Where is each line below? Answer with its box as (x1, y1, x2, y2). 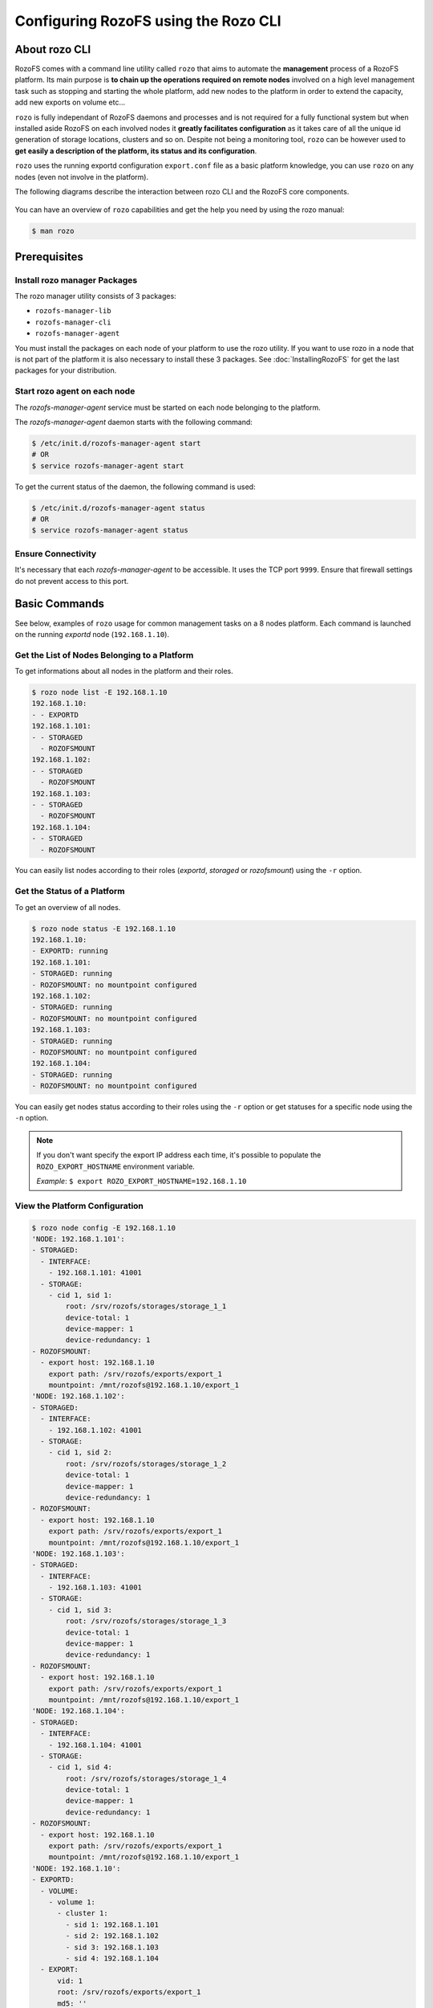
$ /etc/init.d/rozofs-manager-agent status (31, 503, 206, 512)
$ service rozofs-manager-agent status (31, 526, 188, 535)
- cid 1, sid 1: (48, 1290, 112, 1300)
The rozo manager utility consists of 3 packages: (14, 292, 176, 301)
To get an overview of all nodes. (14, 902, 121, 912)
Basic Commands (14, 597, 104, 610)
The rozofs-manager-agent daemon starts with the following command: (14, 417, 253, 426)
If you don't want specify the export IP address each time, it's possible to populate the (36, 1150, 322, 1160)
